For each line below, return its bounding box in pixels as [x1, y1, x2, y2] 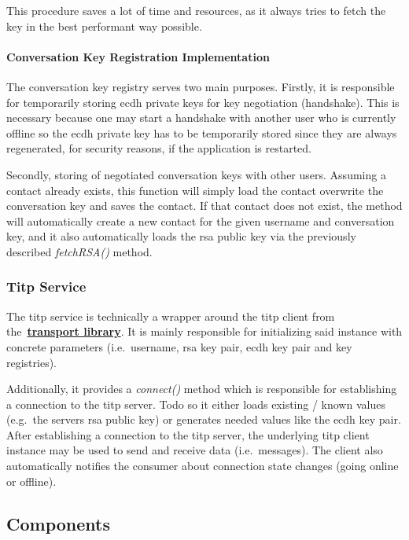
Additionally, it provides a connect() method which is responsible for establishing [6, 380, 397, 397]
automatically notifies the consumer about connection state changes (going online [6, 457, 399, 474]
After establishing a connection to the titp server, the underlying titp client [6, 426, 370, 443]
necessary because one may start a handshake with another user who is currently [6, 109, 396, 126]
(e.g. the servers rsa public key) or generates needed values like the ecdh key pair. [6, 411, 401, 428]
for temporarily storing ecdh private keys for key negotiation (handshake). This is [6, 94, 400, 110]
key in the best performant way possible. [6, 17, 202, 34]
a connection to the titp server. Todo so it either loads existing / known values [6, 395, 385, 412]
